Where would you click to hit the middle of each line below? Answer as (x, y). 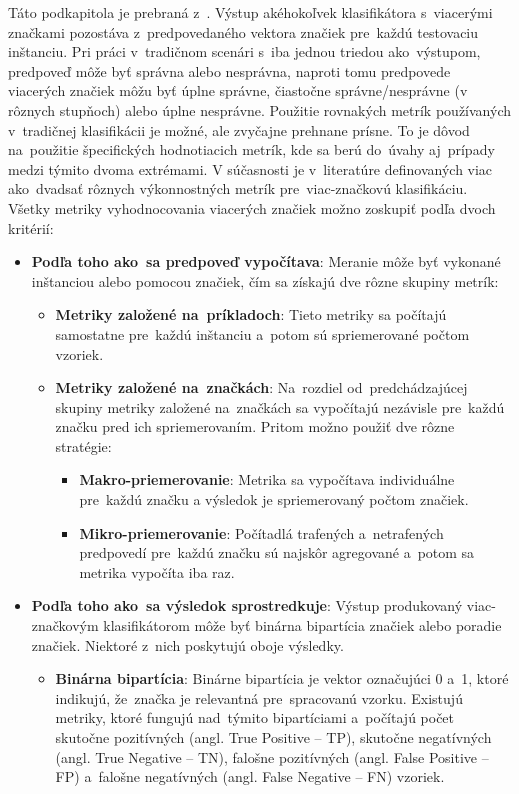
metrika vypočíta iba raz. (157, 571)
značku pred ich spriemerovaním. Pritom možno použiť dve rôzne (255, 426)
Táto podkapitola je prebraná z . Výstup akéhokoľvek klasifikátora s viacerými (250, 12)
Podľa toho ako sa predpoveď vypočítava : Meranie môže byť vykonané (266, 261)
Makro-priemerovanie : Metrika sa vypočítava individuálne (267, 479)
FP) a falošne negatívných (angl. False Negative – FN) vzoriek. (250, 776)
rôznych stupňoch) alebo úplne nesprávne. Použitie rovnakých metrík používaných (259, 109)
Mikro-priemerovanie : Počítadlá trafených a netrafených (261, 532)
